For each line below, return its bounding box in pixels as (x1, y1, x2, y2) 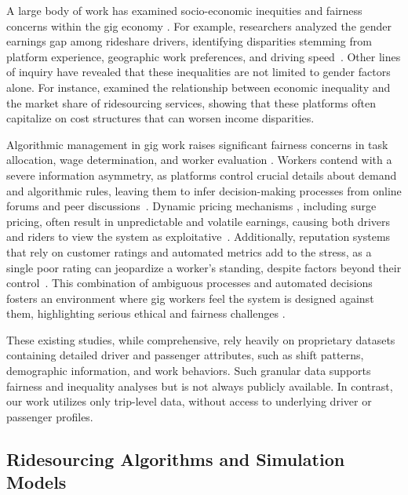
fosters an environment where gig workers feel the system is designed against (6, 289, 374, 306)
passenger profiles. (6, 408, 93, 424)
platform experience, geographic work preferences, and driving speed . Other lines (6, 48, 401, 64)
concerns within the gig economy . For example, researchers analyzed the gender (6, 17, 392, 34)
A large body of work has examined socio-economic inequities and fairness (6, 2, 362, 18)
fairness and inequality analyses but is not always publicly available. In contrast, (6, 377, 393, 394)
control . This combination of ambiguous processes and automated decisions (6, 275, 373, 291)
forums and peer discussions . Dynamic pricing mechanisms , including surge (6, 198, 377, 214)
